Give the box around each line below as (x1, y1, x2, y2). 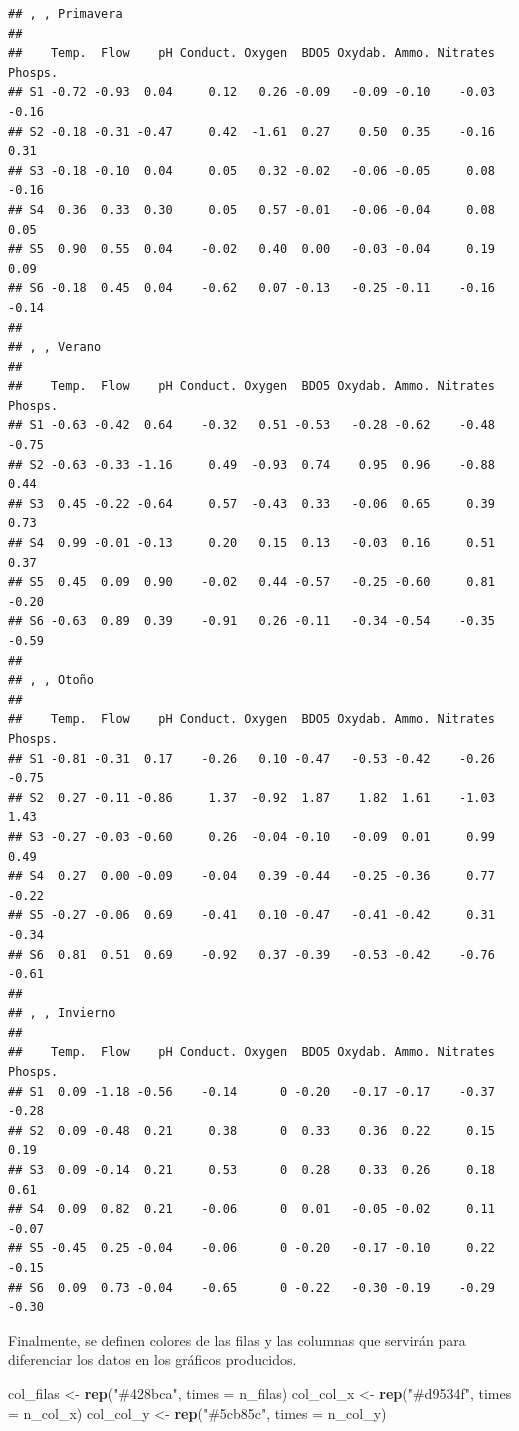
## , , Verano (8, 340, 102, 355)
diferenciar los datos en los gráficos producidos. (8, 1349, 297, 1370)
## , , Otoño (8, 673, 94, 688)
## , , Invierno (8, 1006, 116, 1021)
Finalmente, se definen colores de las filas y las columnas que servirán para (8, 1329, 466, 1350)
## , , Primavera (8, 7, 123, 21)
